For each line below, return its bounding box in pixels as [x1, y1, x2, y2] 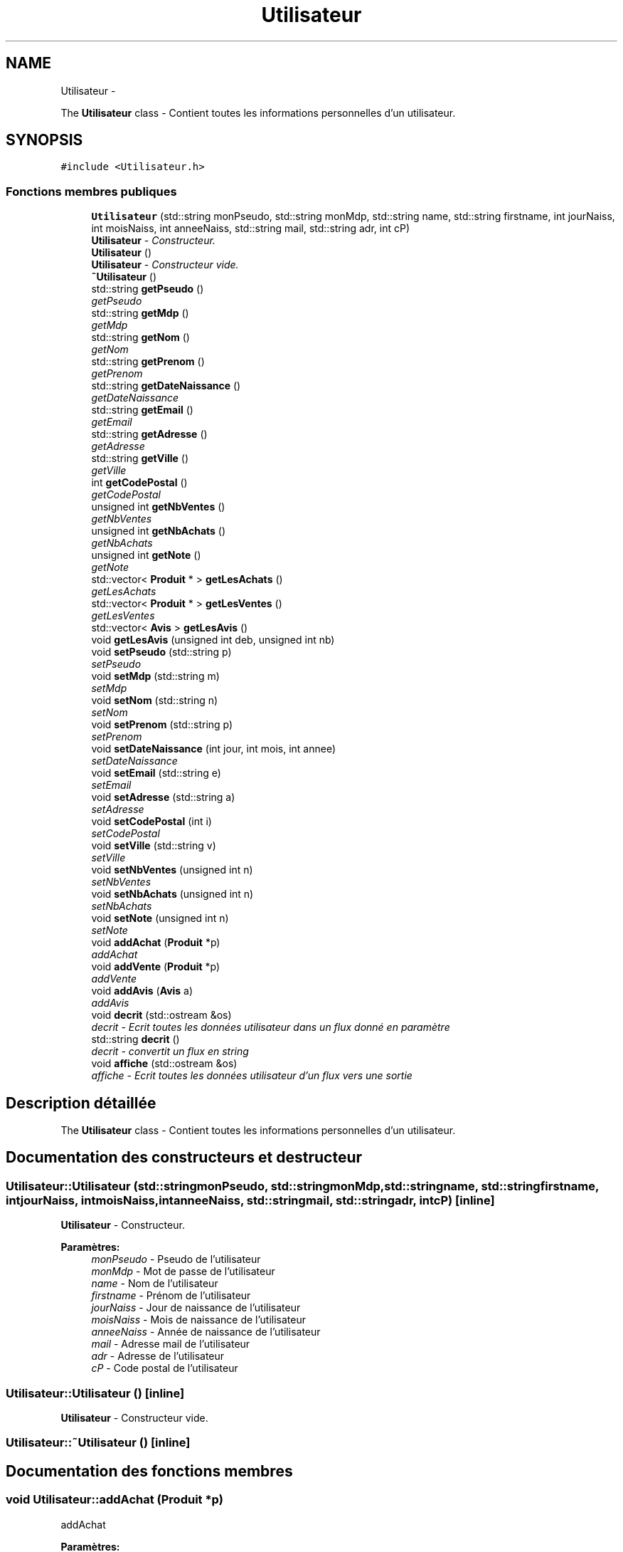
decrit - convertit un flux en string [91, 1045, 249, 1058]
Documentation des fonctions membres [6, 1462, 293, 1480]
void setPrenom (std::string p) [91, 718, 233, 731]
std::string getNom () [91, 331, 190, 344]
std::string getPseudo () [91, 283, 204, 295]
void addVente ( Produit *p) [91, 960, 220, 973]
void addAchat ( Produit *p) [91, 936, 220, 949]
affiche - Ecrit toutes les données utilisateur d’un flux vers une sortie [91, 1069, 412, 1082]
